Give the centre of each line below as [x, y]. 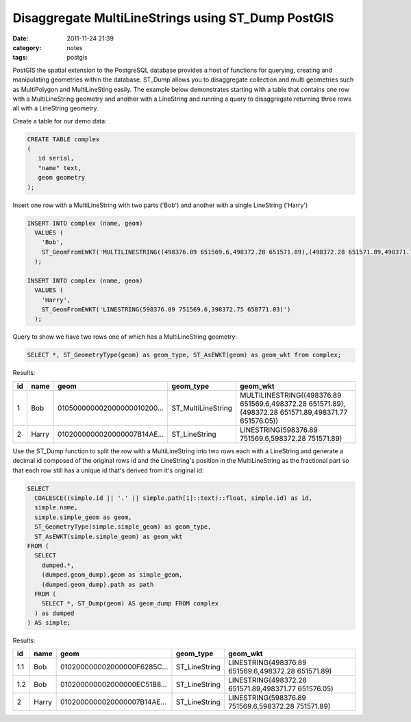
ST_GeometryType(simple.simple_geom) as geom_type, [123, 527]
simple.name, [56, 508]
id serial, [56, 158]
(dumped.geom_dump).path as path [98, 584]
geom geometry [62, 178]
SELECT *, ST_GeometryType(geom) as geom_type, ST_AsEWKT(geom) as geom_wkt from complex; [184, 355]
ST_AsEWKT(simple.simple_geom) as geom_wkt [109, 536]
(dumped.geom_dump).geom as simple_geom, [112, 575]
